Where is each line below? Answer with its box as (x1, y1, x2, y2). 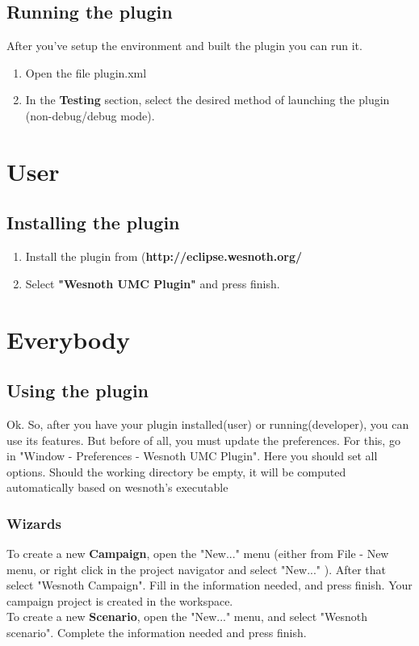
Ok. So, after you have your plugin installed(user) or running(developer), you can (6, 415, 409, 432)
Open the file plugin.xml (25, 64, 147, 81)
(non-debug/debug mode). (25, 107, 155, 124)
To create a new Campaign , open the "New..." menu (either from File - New (6, 545, 389, 562)
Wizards (6, 513, 61, 533)
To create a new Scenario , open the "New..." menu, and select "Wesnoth (6, 608, 368, 625)
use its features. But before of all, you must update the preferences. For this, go (6, 431, 400, 448)
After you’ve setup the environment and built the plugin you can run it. (6, 37, 362, 54)
